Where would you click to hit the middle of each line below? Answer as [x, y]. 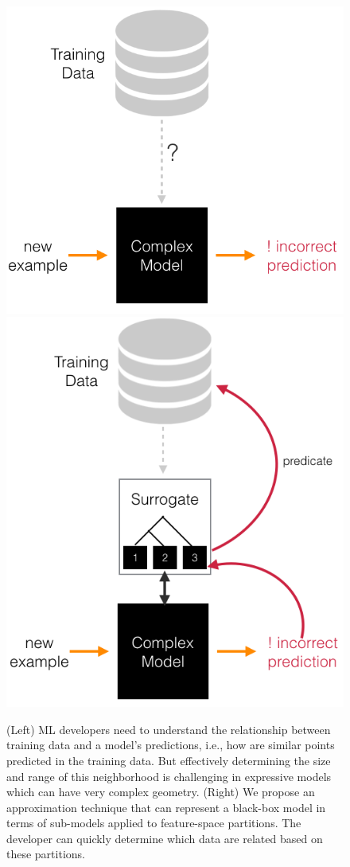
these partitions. [46, 854]
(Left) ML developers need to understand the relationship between [169, 729]
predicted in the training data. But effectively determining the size [169, 760]
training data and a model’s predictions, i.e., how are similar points [171, 745]
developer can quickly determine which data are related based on [165, 838]
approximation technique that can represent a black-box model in [166, 807]
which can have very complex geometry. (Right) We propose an [161, 792]
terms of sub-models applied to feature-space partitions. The [154, 823]
